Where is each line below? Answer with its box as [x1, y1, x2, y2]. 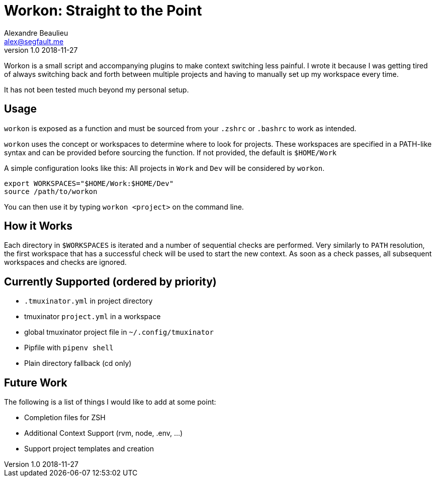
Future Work [4, 376, 67, 389]
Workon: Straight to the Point [4, 2, 202, 19]
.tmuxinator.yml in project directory [24, 297, 153, 306]
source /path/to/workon [4, 187, 98, 196]
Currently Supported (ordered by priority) [4, 275, 217, 288]
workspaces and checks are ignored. [4, 258, 127, 267]
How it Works [4, 220, 72, 233]
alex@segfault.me [4, 37, 64, 46]
